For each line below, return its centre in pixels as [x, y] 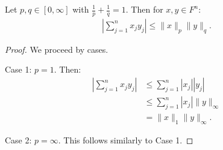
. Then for [144, 9]
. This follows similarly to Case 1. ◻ [126, 139]
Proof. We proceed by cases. [57, 49]
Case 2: [18, 139]
